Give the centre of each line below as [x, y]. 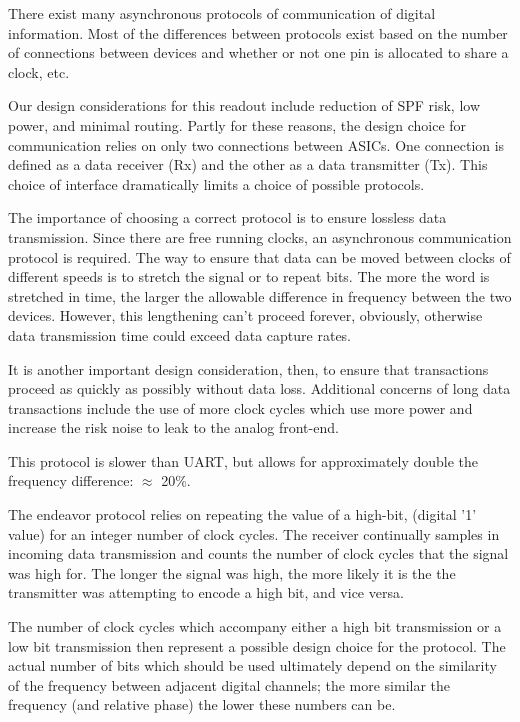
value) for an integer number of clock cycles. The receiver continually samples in [254, 533]
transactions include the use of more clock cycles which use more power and [240, 407]
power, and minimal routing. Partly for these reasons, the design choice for [237, 124]
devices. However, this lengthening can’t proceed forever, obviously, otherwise [245, 315]
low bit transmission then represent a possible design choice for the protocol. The [257, 645]
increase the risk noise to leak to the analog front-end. [173, 427]
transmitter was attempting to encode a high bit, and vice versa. [206, 592]
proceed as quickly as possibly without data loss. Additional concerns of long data [259, 388]
